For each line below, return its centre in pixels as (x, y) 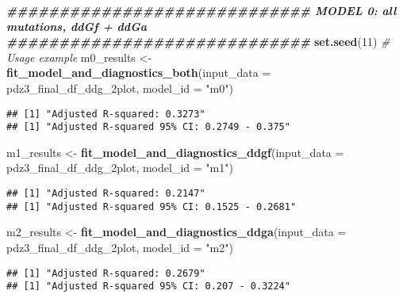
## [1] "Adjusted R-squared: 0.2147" (106, 194)
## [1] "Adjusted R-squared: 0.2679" (106, 273)
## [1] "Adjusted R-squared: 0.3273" (106, 114)
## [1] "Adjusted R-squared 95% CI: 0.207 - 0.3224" (148, 287)
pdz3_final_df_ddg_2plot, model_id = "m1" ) (120, 168)
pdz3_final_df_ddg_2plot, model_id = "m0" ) (120, 88)
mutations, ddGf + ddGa (77, 26)
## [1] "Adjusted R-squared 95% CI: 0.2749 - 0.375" (148, 127)
